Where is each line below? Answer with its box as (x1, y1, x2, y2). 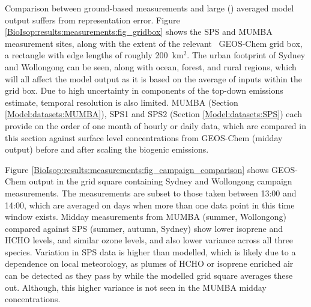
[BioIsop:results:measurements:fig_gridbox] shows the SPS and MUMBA (5, 25, 273, 38)
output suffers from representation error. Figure (5, 13, 180, 26)
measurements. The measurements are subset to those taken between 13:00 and (5, 186, 297, 199)
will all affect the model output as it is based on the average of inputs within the (5, 72, 302, 85)
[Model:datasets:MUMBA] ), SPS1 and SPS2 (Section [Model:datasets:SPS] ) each (5, 108, 303, 120)
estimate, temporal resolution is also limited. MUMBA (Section (5, 96, 238, 108)
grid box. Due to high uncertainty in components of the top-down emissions (5, 84, 283, 97)
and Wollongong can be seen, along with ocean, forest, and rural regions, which (5, 60, 297, 73)
